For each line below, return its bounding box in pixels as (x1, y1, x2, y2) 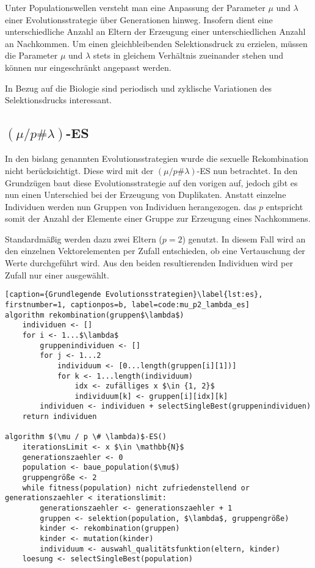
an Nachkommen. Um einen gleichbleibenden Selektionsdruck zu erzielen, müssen (5, 37, 308, 49)
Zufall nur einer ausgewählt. (5, 268, 109, 281)
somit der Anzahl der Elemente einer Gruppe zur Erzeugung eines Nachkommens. (5, 212, 311, 225)
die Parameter (5, 49, 58, 62)
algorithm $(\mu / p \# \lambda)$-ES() (5, 432, 167, 442)
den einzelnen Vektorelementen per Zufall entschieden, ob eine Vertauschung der (5, 244, 305, 257)
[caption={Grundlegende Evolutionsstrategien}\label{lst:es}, (5, 290, 263, 299)
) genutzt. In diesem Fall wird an (182, 232, 306, 245)
